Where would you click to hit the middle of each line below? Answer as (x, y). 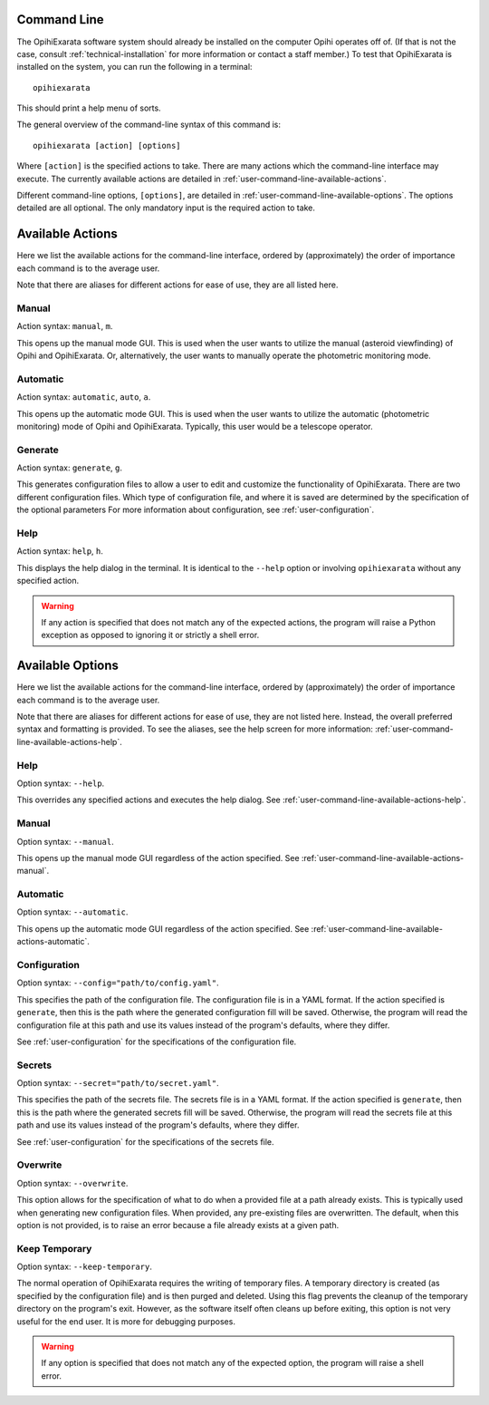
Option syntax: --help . (61, 783)
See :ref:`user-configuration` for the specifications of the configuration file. (157, 1042)
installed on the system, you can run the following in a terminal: (134, 67)
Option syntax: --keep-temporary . (85, 1267)
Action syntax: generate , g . (69, 468)
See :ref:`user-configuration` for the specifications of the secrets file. (146, 1141)
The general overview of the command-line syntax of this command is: (149, 125)
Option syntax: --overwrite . (72, 1183)
